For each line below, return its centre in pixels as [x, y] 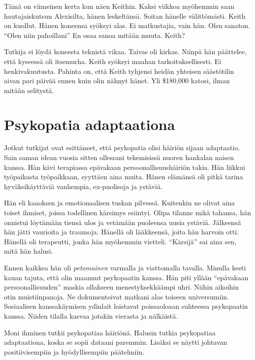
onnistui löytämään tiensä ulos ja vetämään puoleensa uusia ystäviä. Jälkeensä [123, 222]
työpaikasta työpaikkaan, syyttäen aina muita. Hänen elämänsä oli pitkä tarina [124, 177]
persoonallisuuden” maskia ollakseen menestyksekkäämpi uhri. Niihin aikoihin [121, 287]
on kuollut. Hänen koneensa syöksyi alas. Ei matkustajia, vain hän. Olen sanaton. [127, 25]
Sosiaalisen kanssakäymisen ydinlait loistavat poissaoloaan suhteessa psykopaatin [126, 306]
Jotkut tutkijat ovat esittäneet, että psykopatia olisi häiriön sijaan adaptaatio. [122, 147]
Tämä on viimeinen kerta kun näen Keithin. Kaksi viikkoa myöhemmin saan [119, 6]
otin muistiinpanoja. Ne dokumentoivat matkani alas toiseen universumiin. [116, 296]
